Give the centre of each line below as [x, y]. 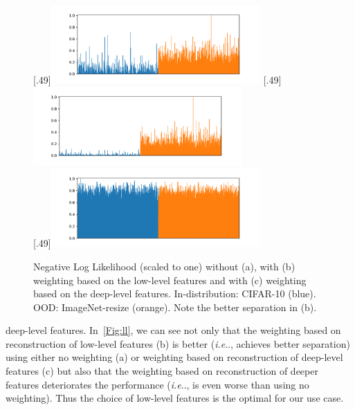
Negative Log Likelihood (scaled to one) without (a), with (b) [164, 266]
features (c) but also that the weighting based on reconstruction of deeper [162, 371]
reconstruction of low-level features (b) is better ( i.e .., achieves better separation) [178, 343]
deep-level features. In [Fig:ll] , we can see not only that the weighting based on [173, 330]
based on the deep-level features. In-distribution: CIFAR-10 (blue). [175, 293]
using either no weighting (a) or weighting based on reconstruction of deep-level [174, 357]
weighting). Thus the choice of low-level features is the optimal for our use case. [175, 398]
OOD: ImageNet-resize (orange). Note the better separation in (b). [175, 307]
